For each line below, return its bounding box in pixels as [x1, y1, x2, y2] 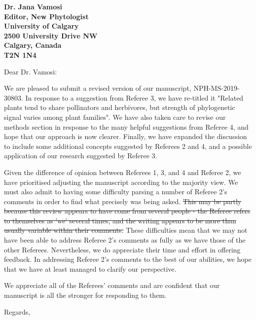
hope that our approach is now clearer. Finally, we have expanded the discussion [4, 131, 247, 142]
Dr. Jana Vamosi [4, 1, 63, 11]
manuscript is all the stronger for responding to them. [4, 290, 167, 300]
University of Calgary [4, 21, 79, 31]
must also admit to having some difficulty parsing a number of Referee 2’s [4, 186, 227, 197]
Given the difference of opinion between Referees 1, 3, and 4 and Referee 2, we [4, 167, 241, 177]
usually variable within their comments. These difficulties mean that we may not [4, 225, 248, 235]
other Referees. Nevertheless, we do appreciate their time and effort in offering [4, 244, 241, 254]
